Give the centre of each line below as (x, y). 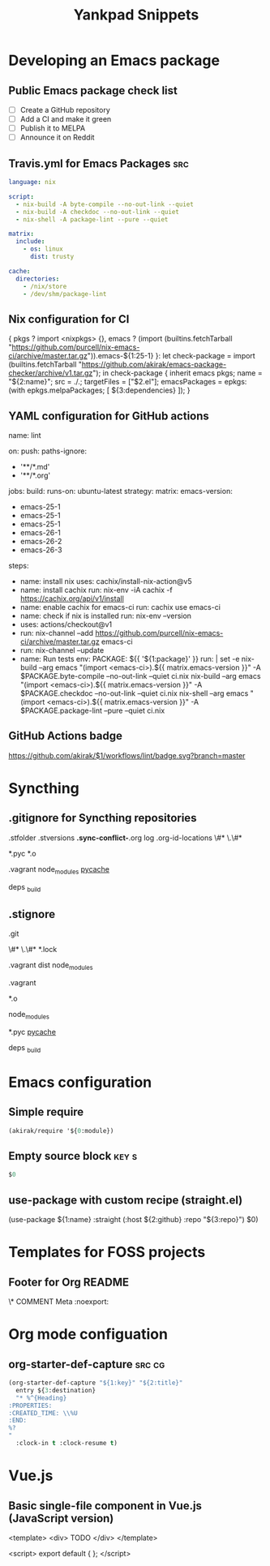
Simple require (46, 1112)
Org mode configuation (88, 1334)
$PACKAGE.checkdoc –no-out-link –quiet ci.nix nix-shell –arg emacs (134, 693)
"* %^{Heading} (41, 1398)
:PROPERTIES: (30, 1405)
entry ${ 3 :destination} (56, 1390)
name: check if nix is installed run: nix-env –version (106, 616)
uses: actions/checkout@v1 (66, 624)
